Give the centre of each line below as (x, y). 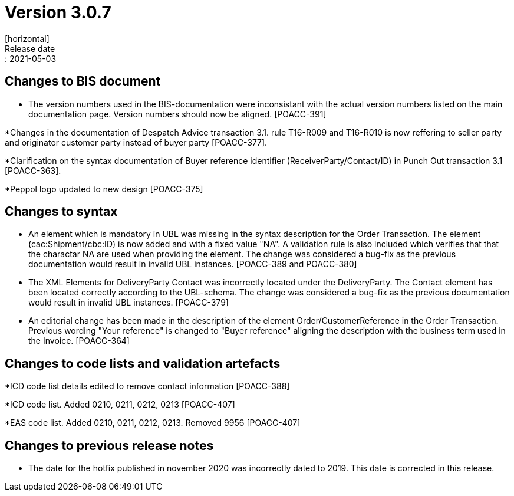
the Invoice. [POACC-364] (79, 341)
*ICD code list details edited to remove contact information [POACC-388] (147, 386)
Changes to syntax (61, 212)
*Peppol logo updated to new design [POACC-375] (104, 189)
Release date (30, 48)
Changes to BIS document (83, 81)
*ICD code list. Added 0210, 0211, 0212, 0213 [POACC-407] (120, 405)
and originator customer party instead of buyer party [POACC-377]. (136, 142)
